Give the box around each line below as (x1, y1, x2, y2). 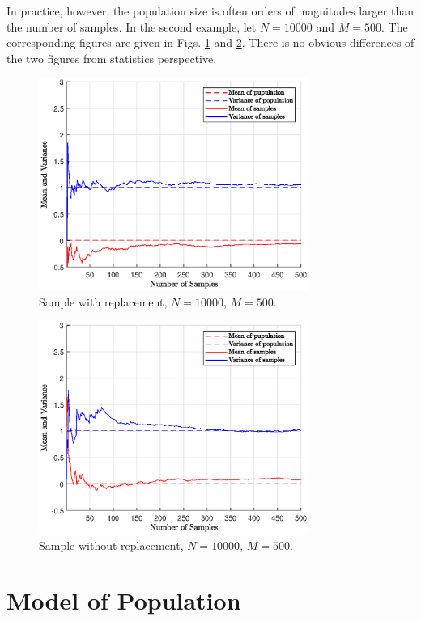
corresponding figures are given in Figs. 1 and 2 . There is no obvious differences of (6, 34, 415, 51)
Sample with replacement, (39, 293, 168, 310)
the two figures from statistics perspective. (6, 49, 217, 66)
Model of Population (6, 584, 241, 617)
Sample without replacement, (39, 536, 184, 553)
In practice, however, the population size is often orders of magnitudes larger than (6, 2, 414, 19)
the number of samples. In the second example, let (6, 18, 257, 35)
